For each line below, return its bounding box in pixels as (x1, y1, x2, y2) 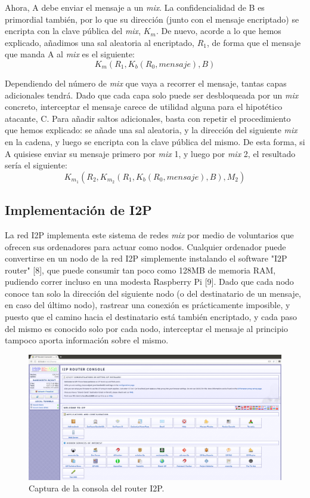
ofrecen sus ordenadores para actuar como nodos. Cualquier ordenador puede (5, 240, 286, 253)
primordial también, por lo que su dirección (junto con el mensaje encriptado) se (5, 13, 299, 25)
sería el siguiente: (5, 159, 67, 171)
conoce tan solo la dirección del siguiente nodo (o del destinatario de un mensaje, (5, 287, 301, 299)
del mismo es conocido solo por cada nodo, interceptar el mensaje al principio (5, 322, 288, 334)
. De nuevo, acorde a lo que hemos (156, 24, 281, 37)
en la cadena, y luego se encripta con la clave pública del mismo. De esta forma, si (5, 135, 305, 147)
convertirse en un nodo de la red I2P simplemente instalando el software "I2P (5, 252, 287, 265)
